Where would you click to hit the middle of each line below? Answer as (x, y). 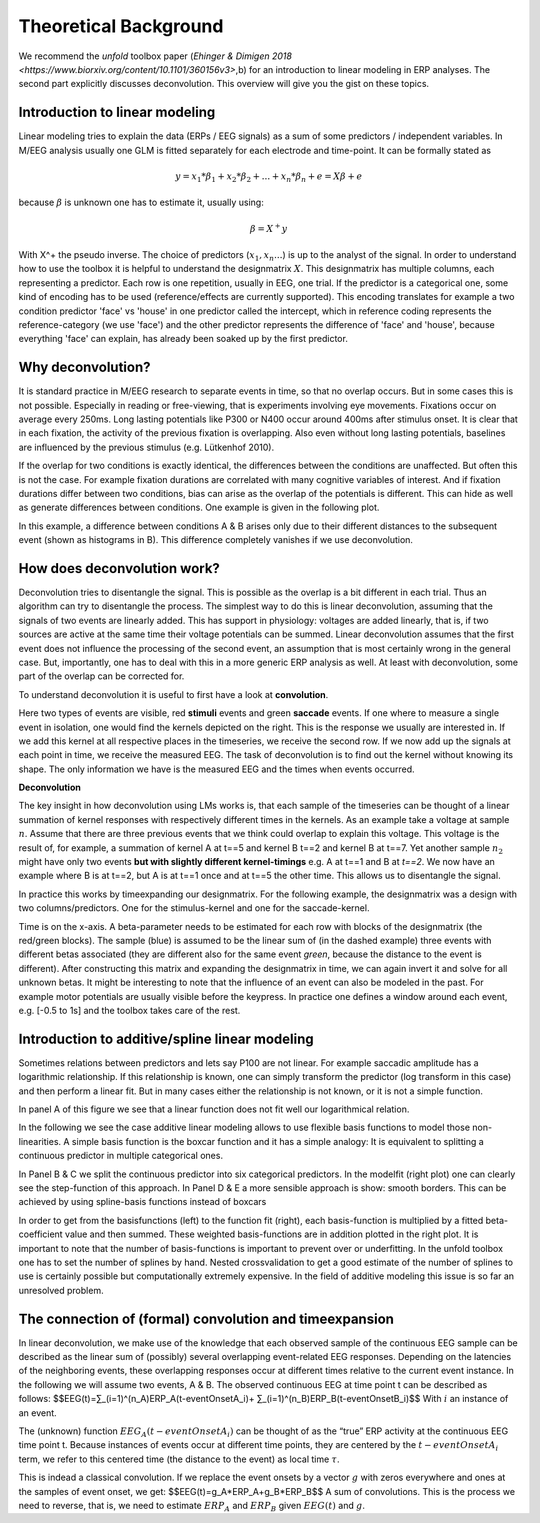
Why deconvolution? (84, 367)
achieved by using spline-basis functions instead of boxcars (142, 1202)
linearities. (40, 1141)
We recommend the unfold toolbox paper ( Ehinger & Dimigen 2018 (155, 56)
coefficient (41, 1234)
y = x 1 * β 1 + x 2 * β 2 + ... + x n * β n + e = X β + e (269, 177)
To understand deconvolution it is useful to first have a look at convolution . (173, 694)
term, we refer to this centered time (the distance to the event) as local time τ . (179, 1459)
